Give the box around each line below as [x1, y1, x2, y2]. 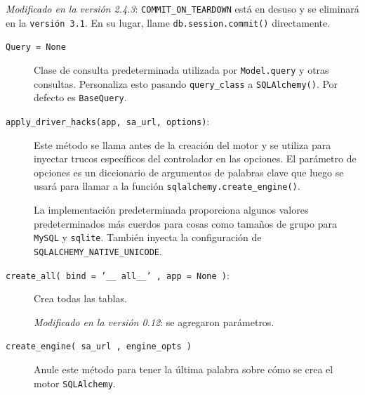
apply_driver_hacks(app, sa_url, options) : [6, 113, 210, 128]
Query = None [6, 42, 66, 53]
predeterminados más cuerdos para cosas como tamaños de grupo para [34, 216, 337, 231]
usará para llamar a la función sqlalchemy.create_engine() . [34, 179, 300, 193]
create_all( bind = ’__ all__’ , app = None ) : [6, 267, 230, 282]
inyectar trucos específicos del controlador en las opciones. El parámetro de [34, 151, 357, 166]
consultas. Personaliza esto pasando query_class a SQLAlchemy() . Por [34, 76, 338, 91]
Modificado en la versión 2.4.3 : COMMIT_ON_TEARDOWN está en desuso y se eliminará [6, 1, 359, 15]
